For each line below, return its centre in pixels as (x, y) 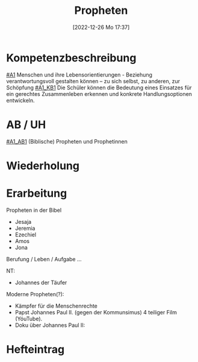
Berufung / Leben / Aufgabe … (44, 259)
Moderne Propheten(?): (35, 294)
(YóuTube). (29, 319)
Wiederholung (43, 166)
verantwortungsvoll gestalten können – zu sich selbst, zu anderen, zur (93, 81)
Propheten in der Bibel (34, 210)
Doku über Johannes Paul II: (50, 325)
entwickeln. (20, 100)
